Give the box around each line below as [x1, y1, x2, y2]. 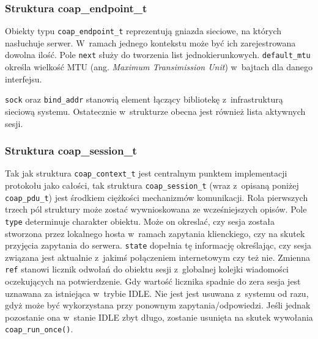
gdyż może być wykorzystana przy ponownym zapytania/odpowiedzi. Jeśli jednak [5, 299, 311, 312]
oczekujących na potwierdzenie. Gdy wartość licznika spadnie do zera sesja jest [5, 275, 301, 288]
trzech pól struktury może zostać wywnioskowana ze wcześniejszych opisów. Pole [5, 203, 307, 216]
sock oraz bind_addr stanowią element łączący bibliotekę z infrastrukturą [5, 93, 283, 106]
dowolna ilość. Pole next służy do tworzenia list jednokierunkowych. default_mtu [5, 48, 311, 61]
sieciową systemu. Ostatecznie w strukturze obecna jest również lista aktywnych [5, 104, 306, 117]
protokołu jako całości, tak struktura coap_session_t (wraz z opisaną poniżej [5, 179, 299, 192]
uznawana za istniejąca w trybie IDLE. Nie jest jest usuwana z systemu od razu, [5, 286, 309, 299]
